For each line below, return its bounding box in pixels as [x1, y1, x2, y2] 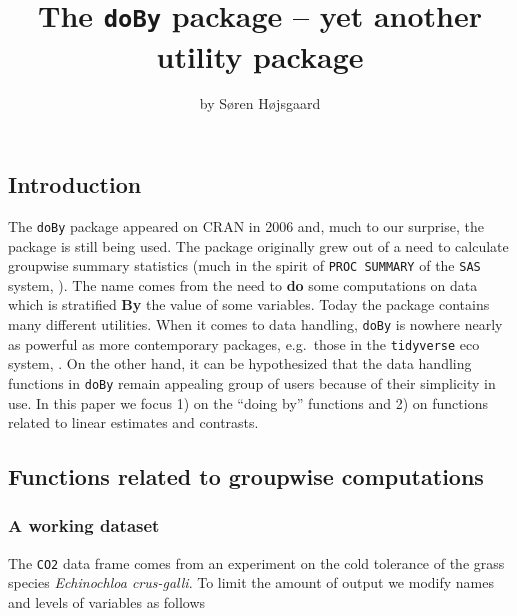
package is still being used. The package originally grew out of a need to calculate [8, 235, 509, 256]
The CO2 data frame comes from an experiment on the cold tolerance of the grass [8, 552, 505, 573]
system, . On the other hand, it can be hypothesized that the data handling [8, 353, 472, 374]
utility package [156, 35, 364, 76]
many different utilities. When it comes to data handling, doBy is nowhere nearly [8, 313, 503, 334]
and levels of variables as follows [8, 591, 206, 612]
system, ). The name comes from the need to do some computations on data [8, 274, 478, 295]
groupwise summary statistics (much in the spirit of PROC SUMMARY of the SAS [8, 255, 481, 276]
